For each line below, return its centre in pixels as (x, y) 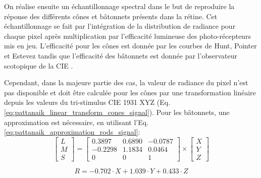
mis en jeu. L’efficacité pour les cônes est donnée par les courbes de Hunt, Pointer (130, 46)
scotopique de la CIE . (39, 65)
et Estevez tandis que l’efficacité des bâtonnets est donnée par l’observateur (121, 55)
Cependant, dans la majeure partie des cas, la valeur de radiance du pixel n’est (126, 82)
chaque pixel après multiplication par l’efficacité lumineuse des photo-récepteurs (127, 36)
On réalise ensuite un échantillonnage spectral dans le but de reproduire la (119, 6)
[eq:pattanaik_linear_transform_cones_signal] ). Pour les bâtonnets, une (117, 112)
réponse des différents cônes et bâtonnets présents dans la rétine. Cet (111, 16)
